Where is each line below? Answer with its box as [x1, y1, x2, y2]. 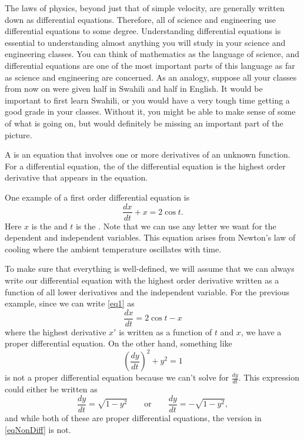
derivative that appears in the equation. [5, 171, 148, 184]
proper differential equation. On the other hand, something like [5, 337, 232, 349]
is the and [31, 219, 68, 232]
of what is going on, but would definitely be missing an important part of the [5, 116, 283, 129]
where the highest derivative [5, 325, 106, 338]
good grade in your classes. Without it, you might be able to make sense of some [5, 105, 296, 118]
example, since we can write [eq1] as [5, 297, 135, 309]
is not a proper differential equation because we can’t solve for [5, 371, 229, 384]
